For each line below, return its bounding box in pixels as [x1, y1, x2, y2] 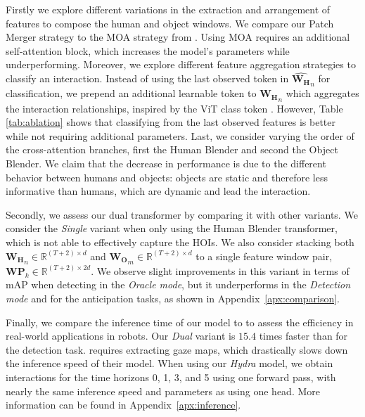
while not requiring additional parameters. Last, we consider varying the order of [6, 128, 354, 143]
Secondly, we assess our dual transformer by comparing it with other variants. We [6, 207, 358, 222]
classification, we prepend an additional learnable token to [6, 86, 257, 101]
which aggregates [286, 86, 359, 101]
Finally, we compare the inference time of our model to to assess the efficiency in [6, 314, 354, 329]
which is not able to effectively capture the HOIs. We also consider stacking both [6, 235, 354, 250]
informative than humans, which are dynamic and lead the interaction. [6, 184, 311, 198]
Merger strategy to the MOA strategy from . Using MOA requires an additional [6, 30, 350, 44]
